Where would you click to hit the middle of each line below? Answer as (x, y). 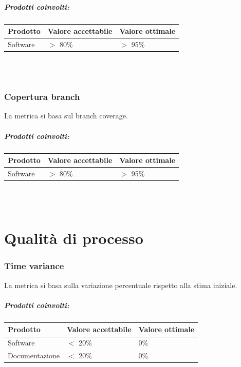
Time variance (34, 266)
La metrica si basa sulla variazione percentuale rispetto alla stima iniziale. (121, 285)
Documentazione (34, 355)
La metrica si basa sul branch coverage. (66, 116)
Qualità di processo (74, 238)
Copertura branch (42, 97)
